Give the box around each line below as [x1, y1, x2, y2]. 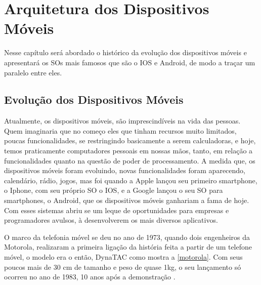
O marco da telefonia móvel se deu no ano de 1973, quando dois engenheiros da [4, 231, 250, 242]
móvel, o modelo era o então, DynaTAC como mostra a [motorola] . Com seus [4, 252, 243, 262]
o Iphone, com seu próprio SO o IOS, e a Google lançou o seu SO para [4, 185, 223, 195]
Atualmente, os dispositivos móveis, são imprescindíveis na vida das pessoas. [4, 115, 241, 126]
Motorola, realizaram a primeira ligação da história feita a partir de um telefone [4, 241, 252, 252]
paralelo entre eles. [4, 67, 62, 77]
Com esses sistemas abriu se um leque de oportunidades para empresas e [4, 205, 229, 215]
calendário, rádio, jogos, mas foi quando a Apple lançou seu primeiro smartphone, [4, 175, 257, 185]
